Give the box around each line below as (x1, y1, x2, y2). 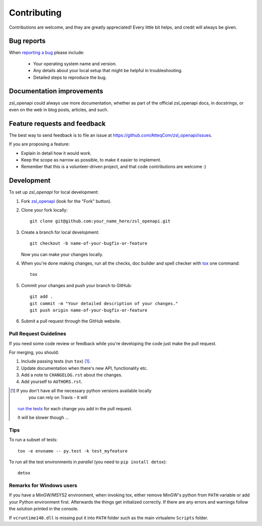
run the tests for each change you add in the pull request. (17, 405, 133, 411)
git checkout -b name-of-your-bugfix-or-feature (30, 241, 147, 246)
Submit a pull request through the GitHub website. (21, 318, 121, 324)
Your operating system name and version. (33, 61, 117, 67)
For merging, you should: (9, 349, 59, 355)
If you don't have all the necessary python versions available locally (16, 387, 152, 394)
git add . (30, 294, 53, 299)
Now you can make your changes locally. (21, 251, 103, 257)
